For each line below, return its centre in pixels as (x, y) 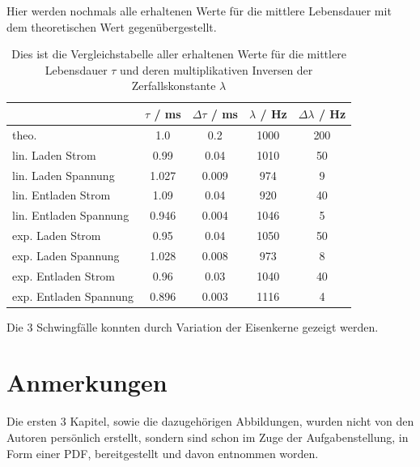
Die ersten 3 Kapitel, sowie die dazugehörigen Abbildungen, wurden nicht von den (210, 421)
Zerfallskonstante (174, 86)
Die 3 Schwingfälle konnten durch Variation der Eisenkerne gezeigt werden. (193, 326)
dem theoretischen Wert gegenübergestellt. (112, 26)
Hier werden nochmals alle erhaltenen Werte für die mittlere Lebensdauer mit (199, 11)
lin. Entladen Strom (62, 195)
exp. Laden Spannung (66, 255)
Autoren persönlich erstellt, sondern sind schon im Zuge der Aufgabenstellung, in (208, 437)
